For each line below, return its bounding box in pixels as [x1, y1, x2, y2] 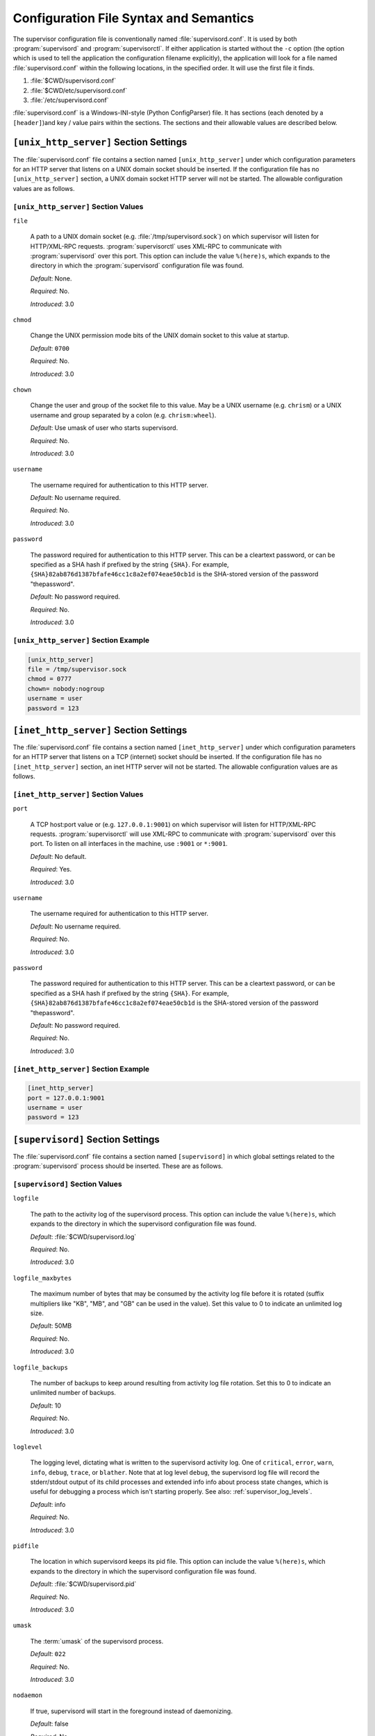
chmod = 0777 [27, 675, 72, 683]
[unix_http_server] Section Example [12, 635, 150, 645]
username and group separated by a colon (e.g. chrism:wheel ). [30, 410, 217, 419]
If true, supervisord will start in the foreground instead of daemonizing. [30, 1707, 233, 1715]
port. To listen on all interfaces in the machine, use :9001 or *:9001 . [30, 840, 228, 848]
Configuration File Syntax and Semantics [12, 10, 255, 26]
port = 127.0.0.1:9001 [27, 1094, 105, 1102]
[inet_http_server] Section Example [12, 1064, 150, 1074]
